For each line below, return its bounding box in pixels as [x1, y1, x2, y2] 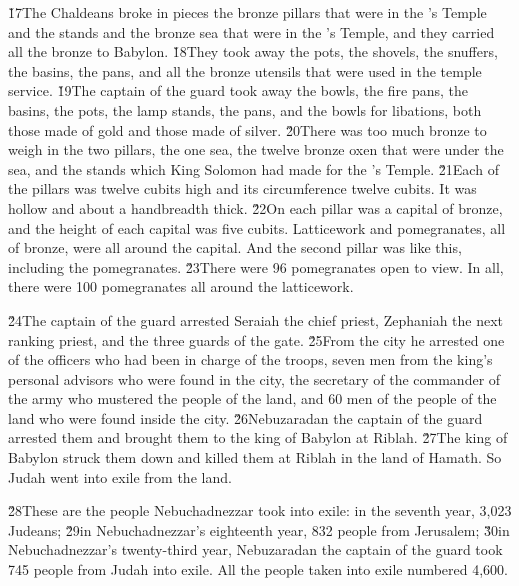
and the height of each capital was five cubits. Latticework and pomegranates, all [8, 217, 506, 238]
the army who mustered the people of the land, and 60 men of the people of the [8, 388, 497, 409]
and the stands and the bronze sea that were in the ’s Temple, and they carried [8, 21, 495, 42]
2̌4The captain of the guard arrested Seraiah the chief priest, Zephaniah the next [8, 309, 504, 330]
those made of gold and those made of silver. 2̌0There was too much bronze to [8, 119, 487, 140]
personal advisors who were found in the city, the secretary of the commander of [8, 368, 501, 389]
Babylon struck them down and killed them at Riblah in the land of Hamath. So [8, 447, 502, 468]
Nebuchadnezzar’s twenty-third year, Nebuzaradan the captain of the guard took [8, 539, 503, 560]
